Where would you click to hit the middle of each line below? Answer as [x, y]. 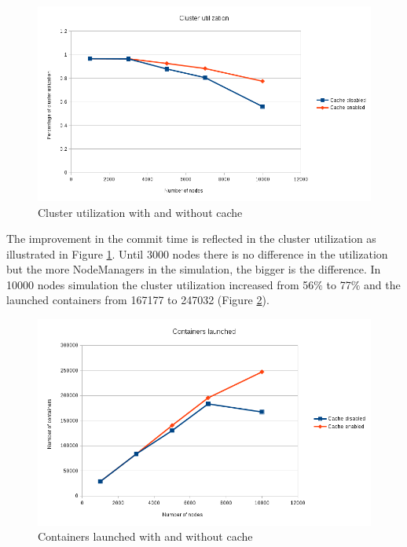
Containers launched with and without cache [145, 536]
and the [382, 284]
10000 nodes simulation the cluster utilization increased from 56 [160, 284]
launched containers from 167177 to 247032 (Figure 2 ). [138, 300]
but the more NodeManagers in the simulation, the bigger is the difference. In [194, 269]
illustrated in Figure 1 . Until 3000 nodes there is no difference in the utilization [197, 253]
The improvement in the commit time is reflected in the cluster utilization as [191, 239]
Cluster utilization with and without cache [140, 212]
